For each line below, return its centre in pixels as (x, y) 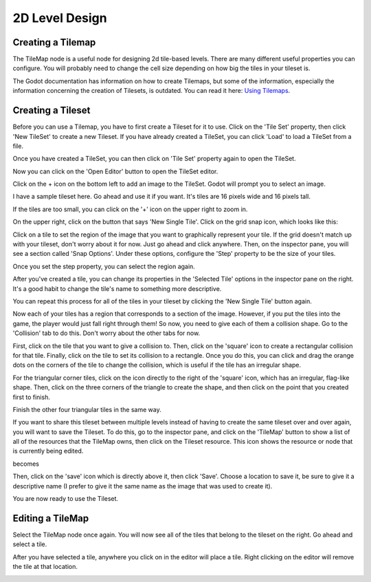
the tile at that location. (45, 567)
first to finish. (32, 397)
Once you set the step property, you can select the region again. (104, 266)
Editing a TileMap (51, 518)
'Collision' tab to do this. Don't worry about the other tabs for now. (106, 333)
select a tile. (30, 544)
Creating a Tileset (52, 110)
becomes (26, 464)
